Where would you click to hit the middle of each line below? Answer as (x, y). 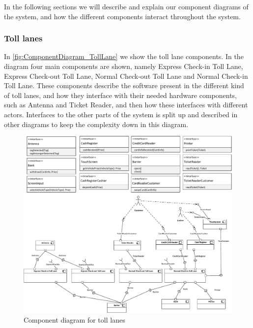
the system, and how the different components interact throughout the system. (122, 16)
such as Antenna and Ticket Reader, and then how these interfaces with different (126, 105)
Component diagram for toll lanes (74, 319)
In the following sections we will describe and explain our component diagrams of (126, 6)
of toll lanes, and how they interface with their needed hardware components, (120, 95)
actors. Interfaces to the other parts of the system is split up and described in (121, 114)
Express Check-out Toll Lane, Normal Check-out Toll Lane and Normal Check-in (126, 76)
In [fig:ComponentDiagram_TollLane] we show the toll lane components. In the (124, 56)
